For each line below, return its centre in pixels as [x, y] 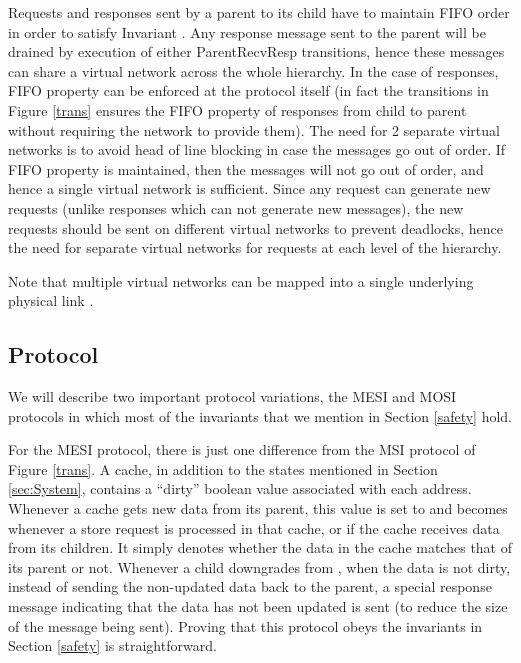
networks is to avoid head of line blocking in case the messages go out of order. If [257, 149]
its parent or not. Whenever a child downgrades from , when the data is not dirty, [259, 566]
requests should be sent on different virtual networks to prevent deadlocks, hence [255, 227]
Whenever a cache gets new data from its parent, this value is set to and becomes [258, 508]
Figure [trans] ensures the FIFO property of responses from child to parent [237, 109]
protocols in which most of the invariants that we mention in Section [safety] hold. [260, 415]
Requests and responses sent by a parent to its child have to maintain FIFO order [259, 12]
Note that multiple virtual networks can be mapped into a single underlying [241, 280]
